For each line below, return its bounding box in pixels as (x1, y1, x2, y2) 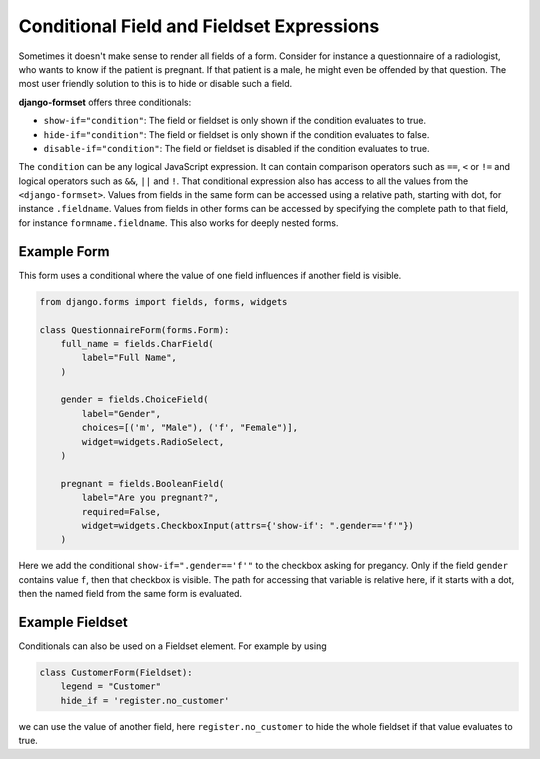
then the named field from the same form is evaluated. (18, 588, 243, 600)
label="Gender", (81, 408, 162, 419)
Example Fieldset (18, 613, 129, 630)
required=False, (81, 506, 162, 517)
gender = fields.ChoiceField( (60, 394, 209, 405)
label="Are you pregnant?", (81, 492, 220, 504)
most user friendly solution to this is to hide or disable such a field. (18, 78, 293, 90)
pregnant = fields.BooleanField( (60, 478, 225, 489)
